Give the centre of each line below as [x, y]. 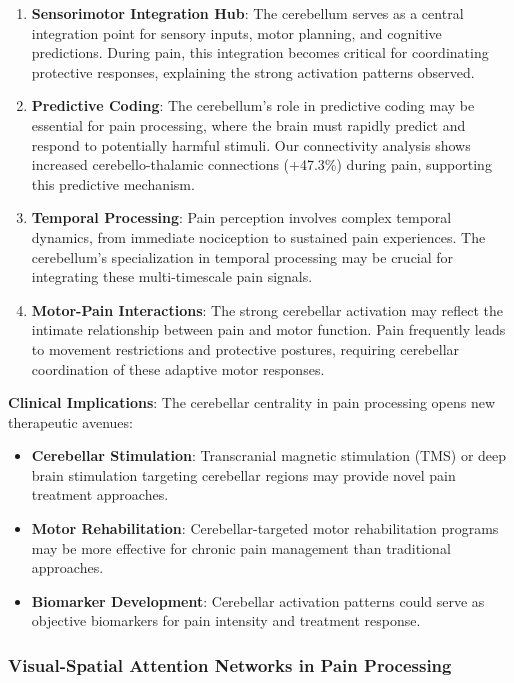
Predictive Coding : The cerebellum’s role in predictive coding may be [253, 105]
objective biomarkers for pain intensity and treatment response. [226, 620]
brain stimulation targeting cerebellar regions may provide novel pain [243, 474]
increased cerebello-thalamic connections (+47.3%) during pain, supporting [261, 164]
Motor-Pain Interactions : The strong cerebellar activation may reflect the [267, 309]
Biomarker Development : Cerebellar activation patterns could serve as [258, 600]
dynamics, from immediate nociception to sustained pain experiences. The [258, 236]
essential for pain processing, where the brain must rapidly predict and [248, 124]
